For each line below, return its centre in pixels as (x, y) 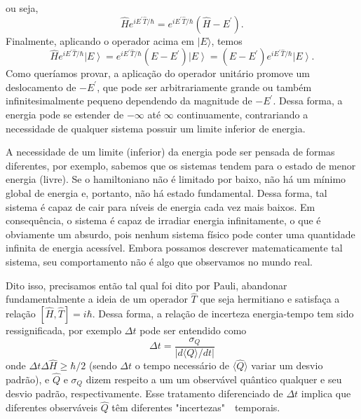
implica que (326, 393)
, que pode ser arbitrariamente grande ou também (204, 87)
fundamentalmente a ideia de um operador (97, 299)
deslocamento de (41, 87)
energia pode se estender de (65, 114)
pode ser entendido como (193, 330)
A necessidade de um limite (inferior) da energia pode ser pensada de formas (170, 152)
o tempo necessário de (182, 365)
